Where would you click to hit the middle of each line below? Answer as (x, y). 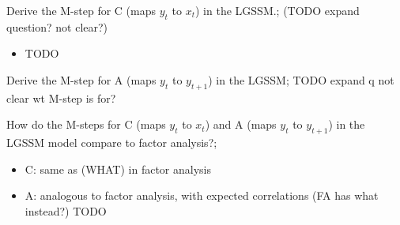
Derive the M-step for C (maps (81, 10)
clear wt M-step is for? (61, 97)
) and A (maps (241, 124)
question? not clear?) (57, 26)
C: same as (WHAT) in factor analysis (118, 169)
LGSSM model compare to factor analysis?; (112, 142)
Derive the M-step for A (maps (81, 79)
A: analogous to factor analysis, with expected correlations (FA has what (202, 195)
